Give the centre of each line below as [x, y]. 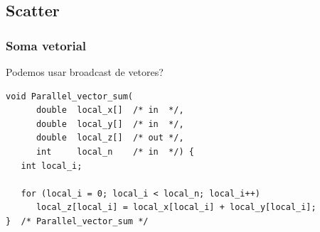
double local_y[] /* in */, [110, 124]
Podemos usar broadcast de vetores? [85, 72]
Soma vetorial [46, 45]
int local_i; [52, 166]
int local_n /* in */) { [115, 151]
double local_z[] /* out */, [110, 138]
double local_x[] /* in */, [110, 110]
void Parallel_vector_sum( [69, 96]
